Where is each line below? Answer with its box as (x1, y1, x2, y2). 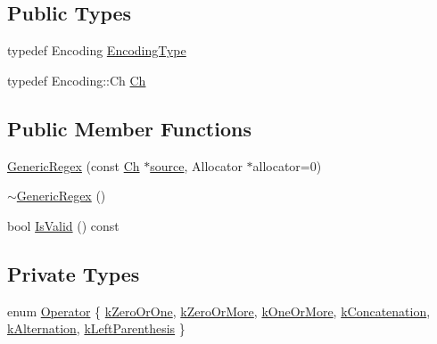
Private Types (7, 259, 140, 287)
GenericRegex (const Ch (7, 156, 140, 175)
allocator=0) (252, 156, 322, 175)
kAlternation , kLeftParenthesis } (7, 319, 186, 338)
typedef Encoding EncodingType (7, 41, 186, 60)
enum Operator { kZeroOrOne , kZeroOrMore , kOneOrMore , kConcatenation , (7, 301, 431, 320)
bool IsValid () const (7, 216, 120, 234)
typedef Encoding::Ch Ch (7, 70, 146, 89)
